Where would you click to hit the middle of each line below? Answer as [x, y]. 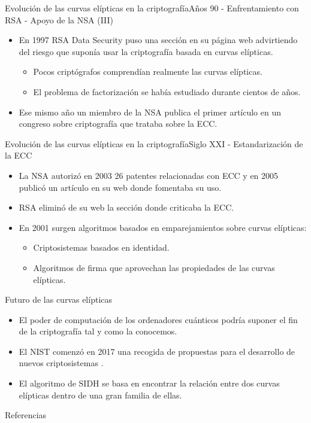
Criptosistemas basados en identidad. [101, 247]
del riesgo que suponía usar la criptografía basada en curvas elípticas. [146, 51]
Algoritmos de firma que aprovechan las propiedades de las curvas [154, 267]
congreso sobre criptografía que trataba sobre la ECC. [118, 124]
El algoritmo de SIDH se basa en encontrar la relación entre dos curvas [149, 383]
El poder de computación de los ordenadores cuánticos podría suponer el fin [158, 319]
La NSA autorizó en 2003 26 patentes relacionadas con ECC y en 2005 [149, 175]
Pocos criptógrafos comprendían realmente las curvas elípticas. [148, 71]
